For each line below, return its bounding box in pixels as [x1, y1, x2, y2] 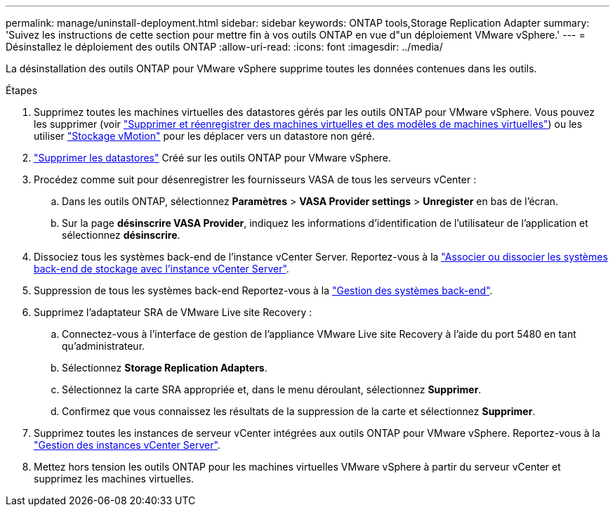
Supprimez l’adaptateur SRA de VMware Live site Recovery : [34, 306, 312, 318]
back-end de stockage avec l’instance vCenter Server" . [34, 263, 289, 275]
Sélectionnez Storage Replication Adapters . [62, 362, 267, 374]
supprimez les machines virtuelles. [34, 473, 194, 485]
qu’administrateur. [62, 340, 145, 352]
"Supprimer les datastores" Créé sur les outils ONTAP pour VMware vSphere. [34, 152, 392, 164]
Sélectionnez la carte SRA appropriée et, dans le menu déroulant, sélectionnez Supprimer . [62, 383, 482, 395]
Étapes [6, 84, 38, 96]
